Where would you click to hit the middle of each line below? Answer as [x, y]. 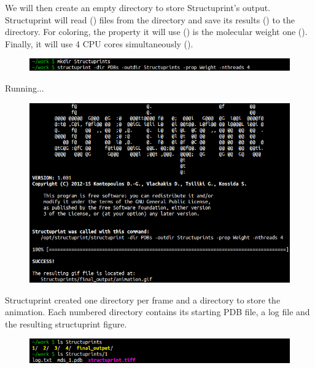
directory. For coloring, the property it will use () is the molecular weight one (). [156, 32]
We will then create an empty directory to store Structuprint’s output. [138, 7]
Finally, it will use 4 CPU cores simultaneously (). [99, 43]
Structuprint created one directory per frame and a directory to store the [143, 299]
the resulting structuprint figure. [66, 323]
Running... [25, 88]
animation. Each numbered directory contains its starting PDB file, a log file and [157, 312]
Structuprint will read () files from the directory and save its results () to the [150, 19]
